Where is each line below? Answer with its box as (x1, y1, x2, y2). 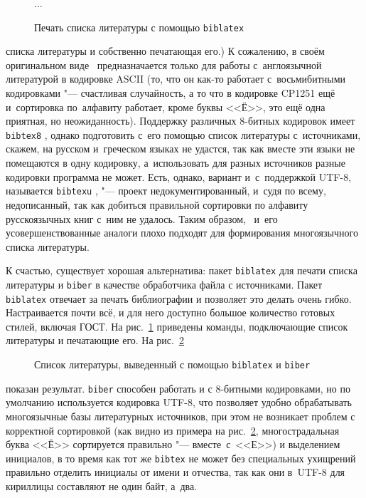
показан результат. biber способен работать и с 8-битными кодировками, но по (6, 380, 350, 395)
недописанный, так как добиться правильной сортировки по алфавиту (6, 197, 308, 212)
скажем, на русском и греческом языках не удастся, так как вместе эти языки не (6, 141, 355, 156)
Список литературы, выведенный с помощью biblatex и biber (34, 357, 311, 372)
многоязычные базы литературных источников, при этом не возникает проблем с (6, 408, 355, 423)
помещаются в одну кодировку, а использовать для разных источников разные (6, 155, 345, 170)
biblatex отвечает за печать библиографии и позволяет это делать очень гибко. (6, 291, 352, 306)
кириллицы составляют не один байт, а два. (6, 478, 198, 493)
